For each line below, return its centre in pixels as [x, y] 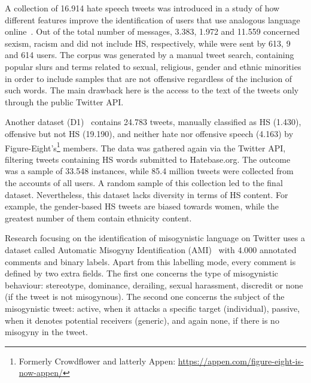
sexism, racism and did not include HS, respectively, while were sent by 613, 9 [148, 43]
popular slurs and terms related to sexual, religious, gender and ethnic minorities [153, 66]
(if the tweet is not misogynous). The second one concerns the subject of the [145, 297]
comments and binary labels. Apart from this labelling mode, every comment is [150, 261]
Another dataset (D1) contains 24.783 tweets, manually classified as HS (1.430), [153, 122]
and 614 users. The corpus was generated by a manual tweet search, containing [150, 55]
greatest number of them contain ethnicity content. [98, 218]
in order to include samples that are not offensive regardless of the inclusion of [149, 78]
